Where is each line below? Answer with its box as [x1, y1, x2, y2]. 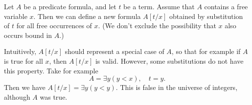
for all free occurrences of [16, 20, 92, 31]
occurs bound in [4, 30, 52, 40]
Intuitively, [4, 46, 37, 56]
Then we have [4, 82, 46, 92]
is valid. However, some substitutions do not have [95, 55, 244, 66]
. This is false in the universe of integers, [115, 82, 238, 92]
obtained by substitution [169, 11, 243, 21]
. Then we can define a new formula [33, 11, 141, 21]
